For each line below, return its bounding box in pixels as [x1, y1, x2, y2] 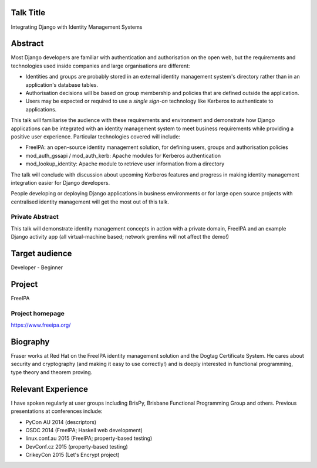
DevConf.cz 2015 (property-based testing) [25, 443, 129, 450]
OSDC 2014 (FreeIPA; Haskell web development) [25, 426, 143, 433]
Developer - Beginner [11, 264, 63, 271]
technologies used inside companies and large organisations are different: [11, 62, 190, 69]
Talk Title [11, 8, 46, 18]
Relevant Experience [11, 384, 88, 394]
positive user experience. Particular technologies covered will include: [11, 133, 181, 140]
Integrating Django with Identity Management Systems [11, 23, 143, 30]
